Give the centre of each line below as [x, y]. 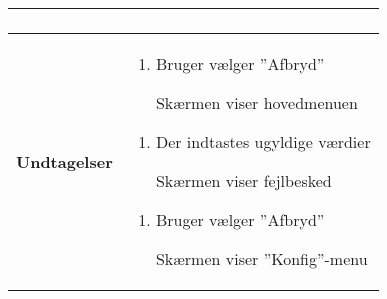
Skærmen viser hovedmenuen [256, 102]
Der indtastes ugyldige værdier [263, 141]
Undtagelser [64, 161]
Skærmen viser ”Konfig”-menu [261, 258]
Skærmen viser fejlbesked [243, 180]
